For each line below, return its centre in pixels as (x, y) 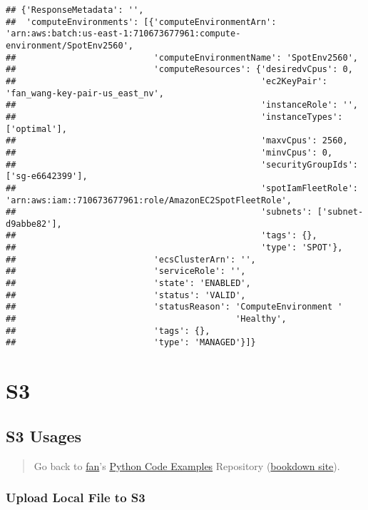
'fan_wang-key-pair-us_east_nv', (85, 93)
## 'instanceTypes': (174, 117)
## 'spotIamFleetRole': (182, 188)
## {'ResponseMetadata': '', (75, 10)
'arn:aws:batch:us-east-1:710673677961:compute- (123, 34)
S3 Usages (44, 435)
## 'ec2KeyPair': (167, 81)
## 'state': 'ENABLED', (128, 284)
